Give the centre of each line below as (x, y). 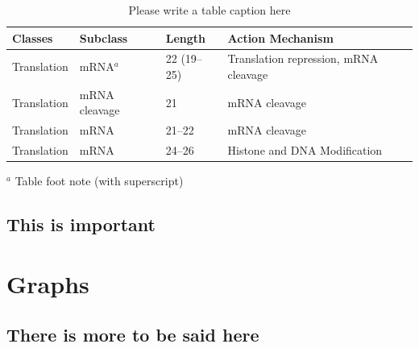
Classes (33, 37)
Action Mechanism (280, 37)
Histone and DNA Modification (305, 150)
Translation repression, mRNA (303, 58)
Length (186, 37)
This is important (81, 224)
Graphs (48, 283)
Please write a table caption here (209, 10)
